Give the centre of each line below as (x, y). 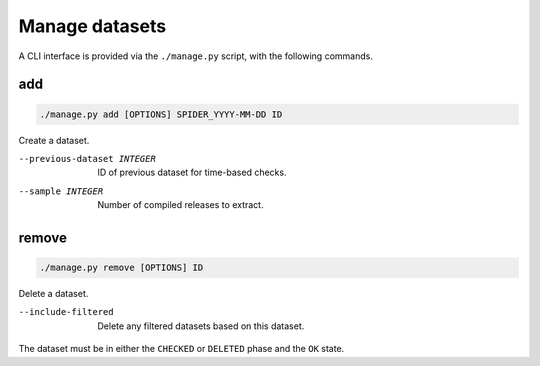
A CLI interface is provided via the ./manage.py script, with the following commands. (196, 56)
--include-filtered (66, 312)
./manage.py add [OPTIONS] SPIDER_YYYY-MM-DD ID (161, 114)
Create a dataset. (54, 140)
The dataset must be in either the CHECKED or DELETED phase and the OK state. (181, 349)
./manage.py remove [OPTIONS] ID (121, 268)
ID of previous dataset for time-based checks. (192, 172)
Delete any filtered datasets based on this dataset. (201, 326)
